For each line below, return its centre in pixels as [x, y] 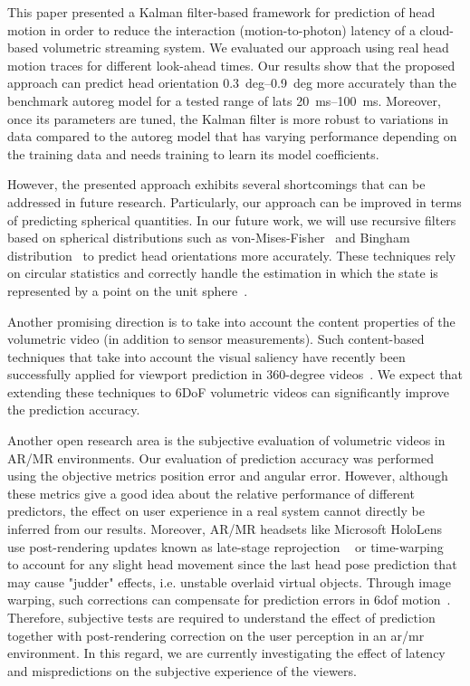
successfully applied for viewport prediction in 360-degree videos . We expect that [235, 374]
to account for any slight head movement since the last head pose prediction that [232, 564]
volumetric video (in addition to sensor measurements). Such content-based [216, 339]
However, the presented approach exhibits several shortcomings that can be [216, 184]
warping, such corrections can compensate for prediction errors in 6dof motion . [229, 600]
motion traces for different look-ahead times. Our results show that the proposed [231, 65]
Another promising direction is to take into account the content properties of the [231, 321]
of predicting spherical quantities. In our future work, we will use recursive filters [232, 219]
